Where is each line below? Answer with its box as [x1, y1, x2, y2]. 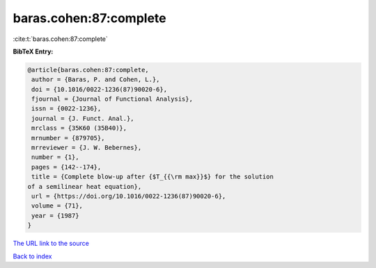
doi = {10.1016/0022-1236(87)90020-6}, [31, 85, 167, 93]
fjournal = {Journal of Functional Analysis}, [31, 95, 193, 103]
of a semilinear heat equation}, [27, 183, 142, 190]
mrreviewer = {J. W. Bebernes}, [31, 144, 142, 152]
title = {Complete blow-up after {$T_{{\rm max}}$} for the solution [31, 173, 274, 181]
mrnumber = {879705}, [31, 134, 105, 142]
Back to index [13, 252, 52, 260]
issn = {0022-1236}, [31, 105, 102, 112]
